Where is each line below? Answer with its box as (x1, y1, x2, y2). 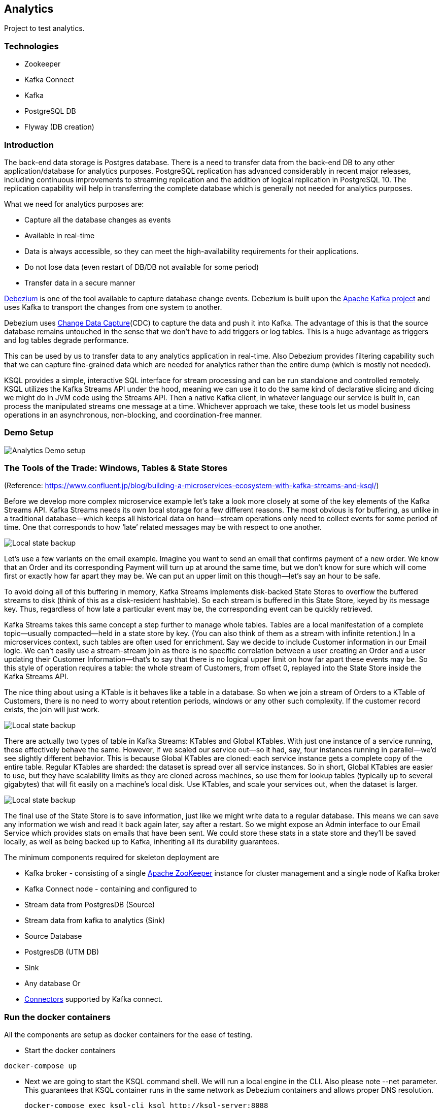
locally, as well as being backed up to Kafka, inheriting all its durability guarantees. (4, 837, 280, 846)
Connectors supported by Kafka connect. (24, 995, 163, 1004)
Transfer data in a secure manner (24, 278, 135, 287)
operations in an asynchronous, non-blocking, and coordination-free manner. (4, 410, 262, 419)
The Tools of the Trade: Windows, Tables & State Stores (4, 463, 228, 473)
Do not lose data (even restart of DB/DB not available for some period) (24, 262, 259, 271)
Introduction (4, 139, 54, 150)
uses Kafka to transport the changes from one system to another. (4, 302, 222, 311)
